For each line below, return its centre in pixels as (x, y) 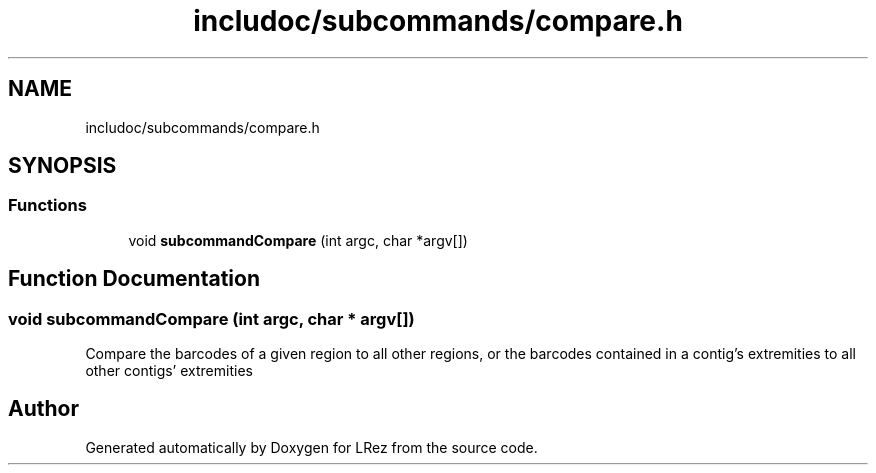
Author (43, 409)
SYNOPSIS (62, 166)
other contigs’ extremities (169, 371)
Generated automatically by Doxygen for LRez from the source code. (311, 447)
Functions (47, 205)
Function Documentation (134, 279)
